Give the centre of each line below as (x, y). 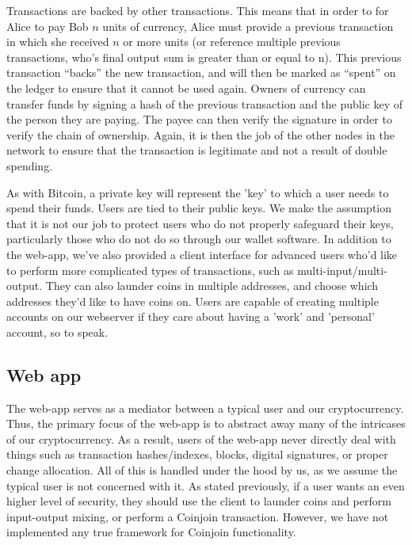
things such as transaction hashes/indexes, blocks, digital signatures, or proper (197, 454)
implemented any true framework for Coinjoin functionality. (151, 532)
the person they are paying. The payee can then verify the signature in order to (199, 119)
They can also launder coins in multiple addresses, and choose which (212, 286)
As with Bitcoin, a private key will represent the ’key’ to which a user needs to (198, 192)
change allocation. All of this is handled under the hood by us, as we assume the (202, 470)
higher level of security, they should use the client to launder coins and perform (199, 501)
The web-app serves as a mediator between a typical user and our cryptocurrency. (205, 408)
